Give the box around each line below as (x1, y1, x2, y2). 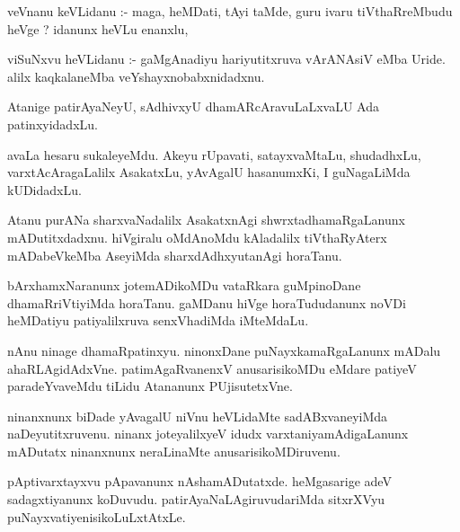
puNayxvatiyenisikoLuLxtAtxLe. (7, 507, 186, 526)
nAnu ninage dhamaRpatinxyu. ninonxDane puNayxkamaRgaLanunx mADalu (7, 341, 441, 359)
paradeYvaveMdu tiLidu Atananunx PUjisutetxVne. (7, 377, 293, 395)
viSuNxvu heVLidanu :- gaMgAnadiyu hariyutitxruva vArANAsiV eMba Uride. (7, 49, 446, 68)
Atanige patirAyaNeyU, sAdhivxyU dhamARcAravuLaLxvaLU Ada (7, 97, 379, 116)
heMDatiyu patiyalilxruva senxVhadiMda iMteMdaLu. (7, 311, 309, 330)
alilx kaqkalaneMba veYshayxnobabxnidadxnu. (7, 66, 265, 85)
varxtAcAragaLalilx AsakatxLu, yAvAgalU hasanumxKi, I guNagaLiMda (7, 163, 411, 182)
